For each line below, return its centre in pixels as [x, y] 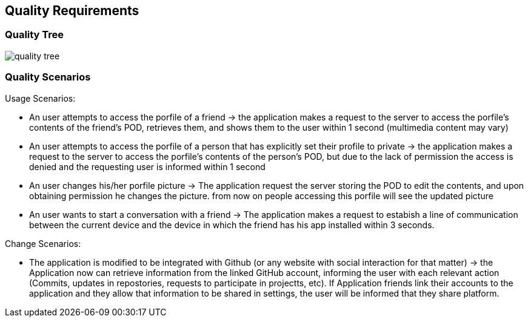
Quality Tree [35, 35]
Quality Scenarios [48, 77]
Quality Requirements [72, 11]
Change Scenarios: [43, 243]
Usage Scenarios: [40, 98]
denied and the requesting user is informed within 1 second [147, 166]
